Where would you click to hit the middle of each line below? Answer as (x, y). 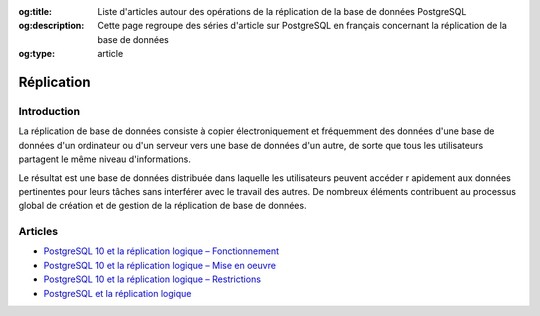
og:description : (51, 26)
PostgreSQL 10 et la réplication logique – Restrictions (152, 279)
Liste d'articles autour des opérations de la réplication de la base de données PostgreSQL (282, 11)
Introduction (49, 111)
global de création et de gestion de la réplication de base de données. (162, 206)
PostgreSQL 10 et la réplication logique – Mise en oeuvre (160, 265)
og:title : (35, 11)
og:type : (36, 54)
